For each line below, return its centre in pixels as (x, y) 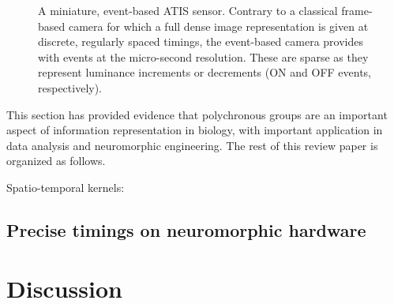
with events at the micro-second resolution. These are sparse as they (203, 56)
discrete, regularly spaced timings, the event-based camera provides (201, 41)
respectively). (70, 87)
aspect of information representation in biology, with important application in (195, 130)
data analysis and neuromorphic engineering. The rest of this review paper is (192, 145)
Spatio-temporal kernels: (66, 187)
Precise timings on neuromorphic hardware (186, 229)
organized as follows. (56, 161)
